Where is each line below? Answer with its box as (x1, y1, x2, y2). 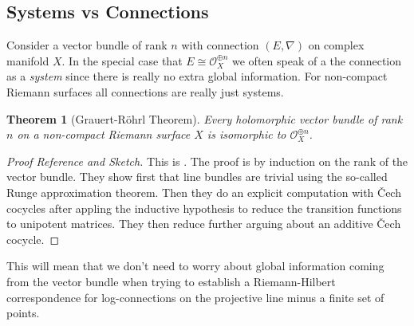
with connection (181, 37, 259, 53)
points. (6, 304, 40, 321)
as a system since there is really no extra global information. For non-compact (6, 68, 388, 84)
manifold (6, 52, 49, 69)
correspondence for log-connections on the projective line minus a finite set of (6, 289, 384, 305)
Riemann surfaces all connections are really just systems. (6, 83, 284, 100)
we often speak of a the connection (232, 52, 402, 69)
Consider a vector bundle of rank (6, 37, 168, 53)
